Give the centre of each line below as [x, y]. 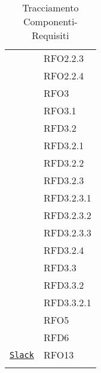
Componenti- [51, 21]
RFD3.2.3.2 [67, 215]
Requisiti [51, 35]
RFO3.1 [60, 110]
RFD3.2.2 [64, 163]
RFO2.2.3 [64, 58]
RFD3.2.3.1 [67, 198]
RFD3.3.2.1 [67, 302]
